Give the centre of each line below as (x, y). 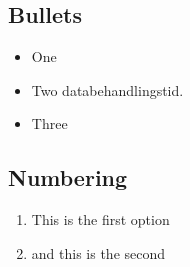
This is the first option (100, 219)
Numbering (68, 177)
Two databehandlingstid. (107, 89)
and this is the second (98, 252)
